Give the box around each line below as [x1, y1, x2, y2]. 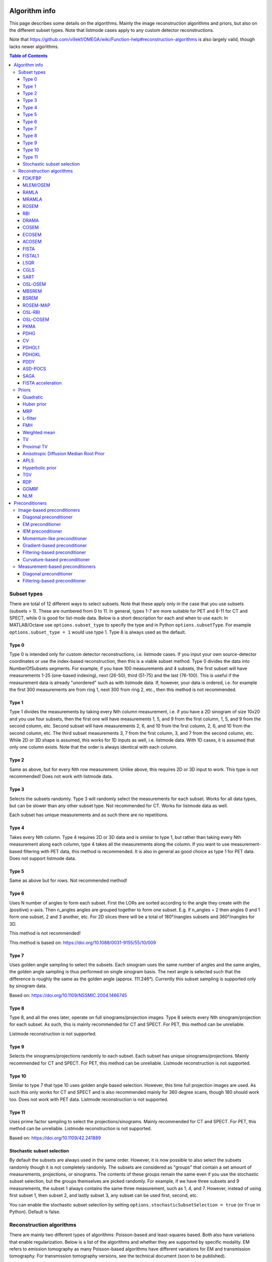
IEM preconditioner [23, 528, 62, 535]
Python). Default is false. [9, 1209, 60, 1215]
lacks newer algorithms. [9, 43, 59, 49]
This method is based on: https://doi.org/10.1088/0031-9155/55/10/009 [9, 939, 156, 945]
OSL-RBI [23, 309, 40, 315]
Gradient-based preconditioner [23, 543, 87, 549]
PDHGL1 [23, 345, 40, 351]
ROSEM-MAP [23, 302, 50, 308]
